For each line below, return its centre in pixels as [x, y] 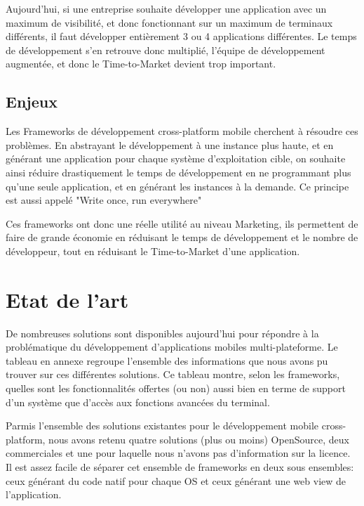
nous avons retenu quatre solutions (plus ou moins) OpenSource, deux [199, 439]
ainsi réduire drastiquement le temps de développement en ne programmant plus [178, 172]
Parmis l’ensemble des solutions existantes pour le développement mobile [162, 426]
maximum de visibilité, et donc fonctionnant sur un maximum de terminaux [169, 22]
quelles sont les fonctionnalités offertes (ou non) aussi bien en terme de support [176, 388]
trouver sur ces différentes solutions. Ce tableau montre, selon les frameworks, [173, 374]
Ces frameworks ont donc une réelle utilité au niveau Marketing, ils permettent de [182, 223]
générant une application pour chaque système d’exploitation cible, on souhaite [176, 158]
